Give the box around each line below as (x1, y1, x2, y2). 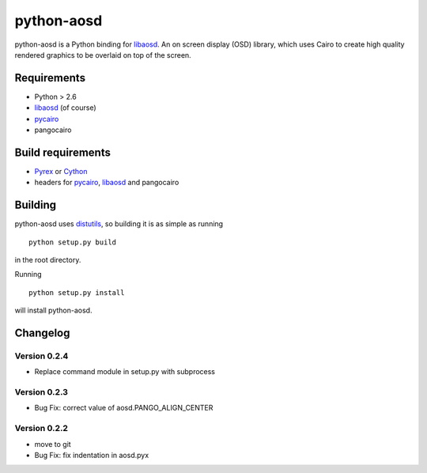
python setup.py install (28, 288, 125, 297)
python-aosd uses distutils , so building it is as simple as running (14, 219, 224, 229)
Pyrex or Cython (34, 166, 88, 176)
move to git (34, 439, 71, 448)
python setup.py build (28, 237, 117, 247)
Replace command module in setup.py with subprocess (34, 367, 215, 377)
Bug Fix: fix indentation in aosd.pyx (34, 451, 149, 460)
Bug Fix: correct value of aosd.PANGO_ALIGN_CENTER (34, 403, 213, 413)
